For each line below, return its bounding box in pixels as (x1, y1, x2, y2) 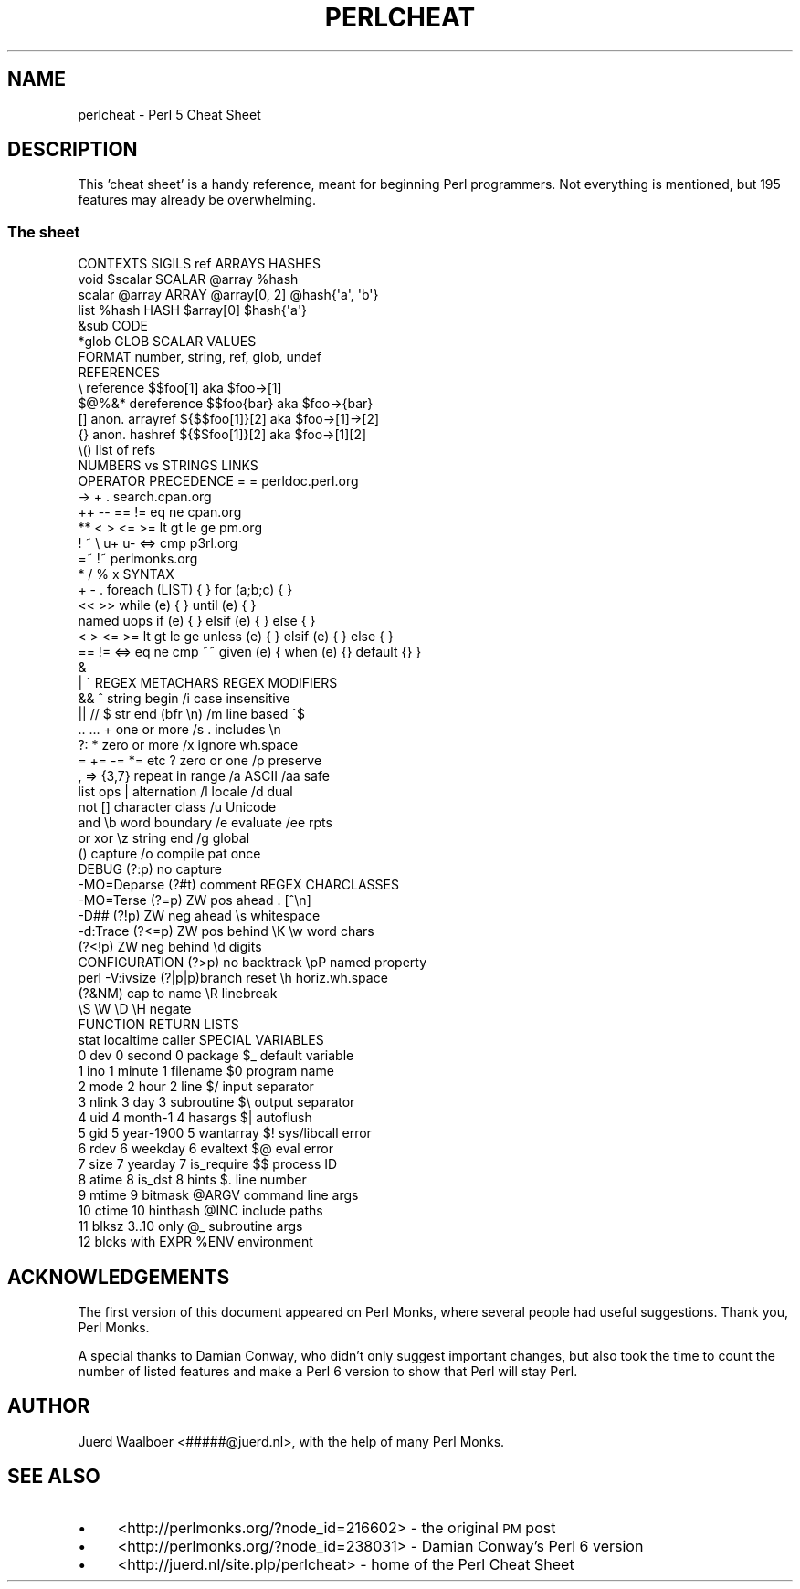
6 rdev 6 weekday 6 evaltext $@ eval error (78, 1141, 334, 1157)
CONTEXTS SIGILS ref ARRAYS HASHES (78, 256, 321, 272)
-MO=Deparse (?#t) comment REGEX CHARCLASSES (78, 877, 399, 893)
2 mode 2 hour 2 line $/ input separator (78, 1079, 314, 1095)
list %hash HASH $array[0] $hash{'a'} (78, 302, 308, 319)
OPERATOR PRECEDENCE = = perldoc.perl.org (78, 473, 359, 489)
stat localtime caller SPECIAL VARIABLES (78, 1032, 324, 1048)
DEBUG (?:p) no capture (78, 861, 223, 878)
